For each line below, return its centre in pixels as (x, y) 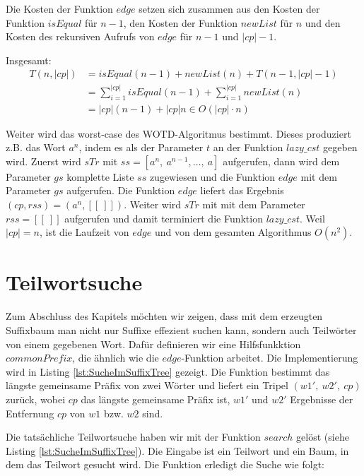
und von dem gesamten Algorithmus (233, 232)
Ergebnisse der (322, 399)
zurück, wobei (36, 399)
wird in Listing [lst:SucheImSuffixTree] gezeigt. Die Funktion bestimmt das (168, 371)
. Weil (312, 218)
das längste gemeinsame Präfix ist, (155, 399)
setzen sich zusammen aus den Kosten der (229, 8)
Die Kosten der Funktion (59, 8)
